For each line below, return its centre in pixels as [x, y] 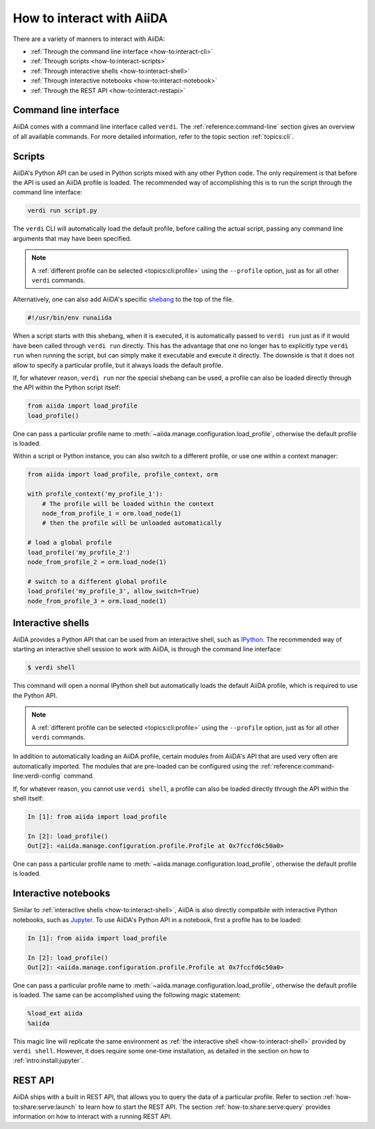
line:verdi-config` [37, 776]
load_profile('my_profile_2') [79, 552]
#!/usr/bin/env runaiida [70, 318]
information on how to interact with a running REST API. [92, 1117]
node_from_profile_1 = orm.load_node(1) [112, 513]
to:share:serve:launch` [45, 1107]
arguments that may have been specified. [72, 238]
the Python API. [35, 695]
